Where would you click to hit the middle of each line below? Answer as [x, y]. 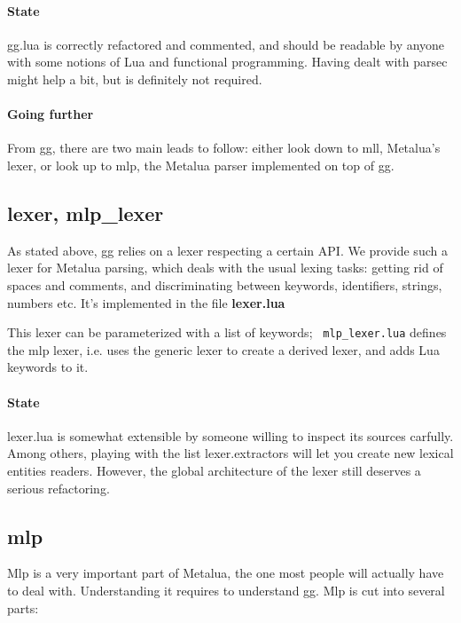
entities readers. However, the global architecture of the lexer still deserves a [214, 470]
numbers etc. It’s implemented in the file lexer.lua [146, 302]
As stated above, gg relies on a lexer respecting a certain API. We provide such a [227, 250]
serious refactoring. [59, 488]
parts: [23, 607]
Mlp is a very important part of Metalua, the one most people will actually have [226, 573]
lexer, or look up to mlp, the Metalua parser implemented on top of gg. [201, 165]
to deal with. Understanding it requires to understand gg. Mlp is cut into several [226, 590]
